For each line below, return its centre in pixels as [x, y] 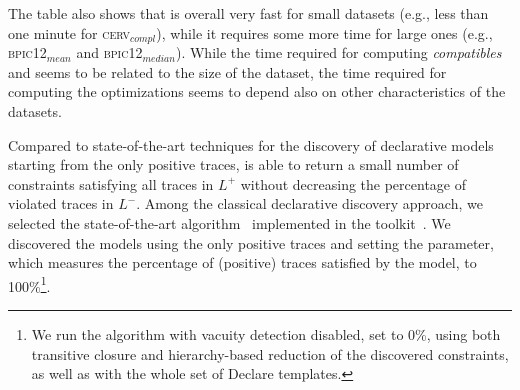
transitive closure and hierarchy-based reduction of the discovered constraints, [270, 353]
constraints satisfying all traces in [111, 183]
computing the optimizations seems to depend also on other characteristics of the [257, 91]
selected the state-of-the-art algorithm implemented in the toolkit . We [229, 222]
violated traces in [61, 203]
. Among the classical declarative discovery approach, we [309, 203]
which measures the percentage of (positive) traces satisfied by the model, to [242, 262]
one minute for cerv [69, 32]
